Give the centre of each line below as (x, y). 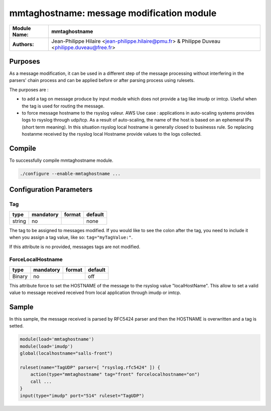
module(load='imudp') (46, 346)
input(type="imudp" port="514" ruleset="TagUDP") (82, 395)
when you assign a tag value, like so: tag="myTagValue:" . (71, 237)
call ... (41, 381)
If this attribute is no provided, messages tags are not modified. (75, 247)
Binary (20, 276)
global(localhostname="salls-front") (66, 353)
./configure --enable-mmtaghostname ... (70, 174)
